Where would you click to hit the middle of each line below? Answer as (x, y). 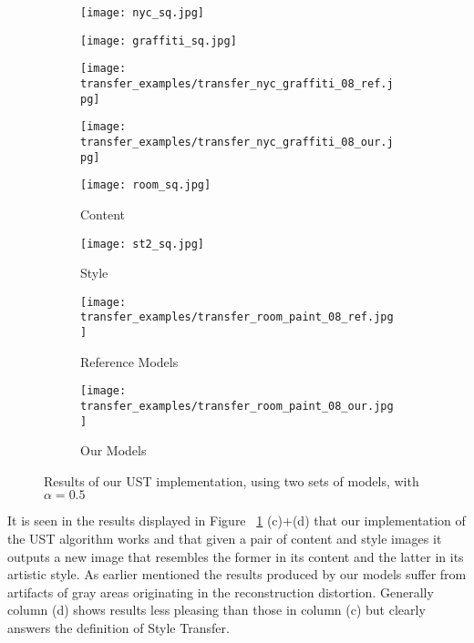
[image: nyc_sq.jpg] (143, 13)
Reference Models (129, 361)
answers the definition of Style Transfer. (118, 628)
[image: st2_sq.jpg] (143, 244)
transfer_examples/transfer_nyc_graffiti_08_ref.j (237, 83)
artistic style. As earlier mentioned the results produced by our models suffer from (237, 574)
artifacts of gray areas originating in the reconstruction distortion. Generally (221, 592)
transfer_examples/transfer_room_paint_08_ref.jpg (237, 317)
